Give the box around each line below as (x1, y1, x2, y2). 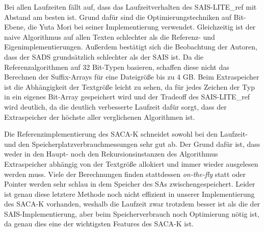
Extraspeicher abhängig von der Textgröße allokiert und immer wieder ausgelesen (4, 158, 258, 169)
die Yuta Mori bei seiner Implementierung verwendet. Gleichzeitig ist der (28, 21, 256, 32)
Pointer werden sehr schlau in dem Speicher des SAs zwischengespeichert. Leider (4, 178, 255, 189)
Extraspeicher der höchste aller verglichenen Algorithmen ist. (4, 111, 195, 122)
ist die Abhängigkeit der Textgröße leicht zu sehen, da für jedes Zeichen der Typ (4, 81, 255, 92)
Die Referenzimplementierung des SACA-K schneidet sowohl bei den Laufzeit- (4, 128, 248, 139)
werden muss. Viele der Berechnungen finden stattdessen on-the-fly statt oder (4, 168, 246, 179)
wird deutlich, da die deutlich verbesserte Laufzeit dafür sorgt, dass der (4, 101, 227, 112)
